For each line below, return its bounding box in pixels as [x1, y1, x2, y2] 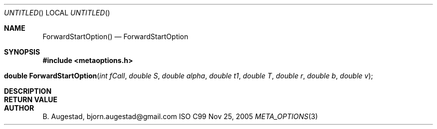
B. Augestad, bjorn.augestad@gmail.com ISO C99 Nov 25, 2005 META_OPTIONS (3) [42, 112, 318, 121]
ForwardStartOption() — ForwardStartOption [42, 32, 189, 41]
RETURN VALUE [4, 95, 57, 104]
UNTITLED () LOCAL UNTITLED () [4, 8, 110, 17]
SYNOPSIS [4, 48, 40, 56]
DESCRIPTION [4, 87, 52, 95]
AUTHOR [4, 104, 34, 112]
